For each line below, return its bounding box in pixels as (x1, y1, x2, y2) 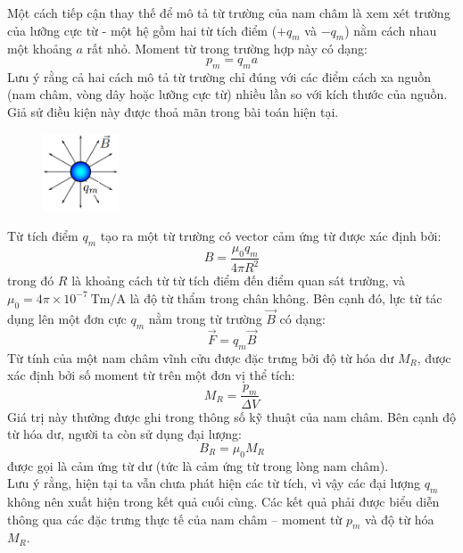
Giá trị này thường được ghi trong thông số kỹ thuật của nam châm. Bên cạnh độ (7, 407, 456, 425)
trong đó (7, 271, 54, 290)
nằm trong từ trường (148, 309, 262, 327)
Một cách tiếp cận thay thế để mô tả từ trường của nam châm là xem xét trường (7, 4, 451, 21)
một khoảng (7, 39, 72, 58)
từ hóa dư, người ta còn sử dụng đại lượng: (7, 425, 243, 443)
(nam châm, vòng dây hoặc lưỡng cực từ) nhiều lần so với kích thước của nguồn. (7, 85, 448, 103)
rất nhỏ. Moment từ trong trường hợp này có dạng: (87, 39, 368, 58)
